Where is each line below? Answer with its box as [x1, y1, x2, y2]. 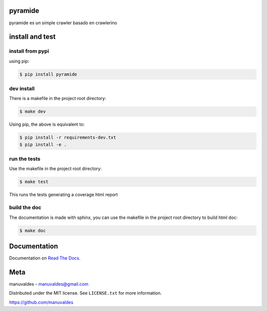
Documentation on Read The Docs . [9, 255, 81, 261]
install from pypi [9, 48, 49, 54]
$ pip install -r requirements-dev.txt [19, 135, 116, 141]
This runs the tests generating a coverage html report [9, 192, 118, 198]
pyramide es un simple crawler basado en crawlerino [9, 20, 117, 26]
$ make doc [19, 228, 46, 233]
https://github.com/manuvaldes [9, 299, 74, 305]
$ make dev [19, 109, 46, 114]
